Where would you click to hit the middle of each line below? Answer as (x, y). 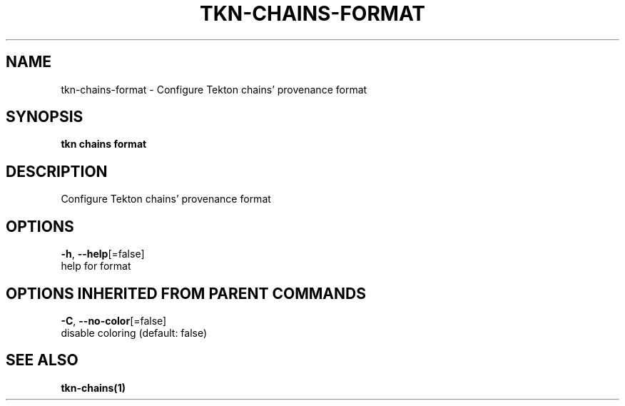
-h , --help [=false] (103, 254)
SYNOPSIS (45, 117)
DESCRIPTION (57, 171)
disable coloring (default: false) (134, 333)
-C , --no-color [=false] (114, 320)
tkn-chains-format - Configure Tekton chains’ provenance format (214, 89)
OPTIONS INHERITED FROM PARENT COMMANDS (186, 293)
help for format (96, 266)
